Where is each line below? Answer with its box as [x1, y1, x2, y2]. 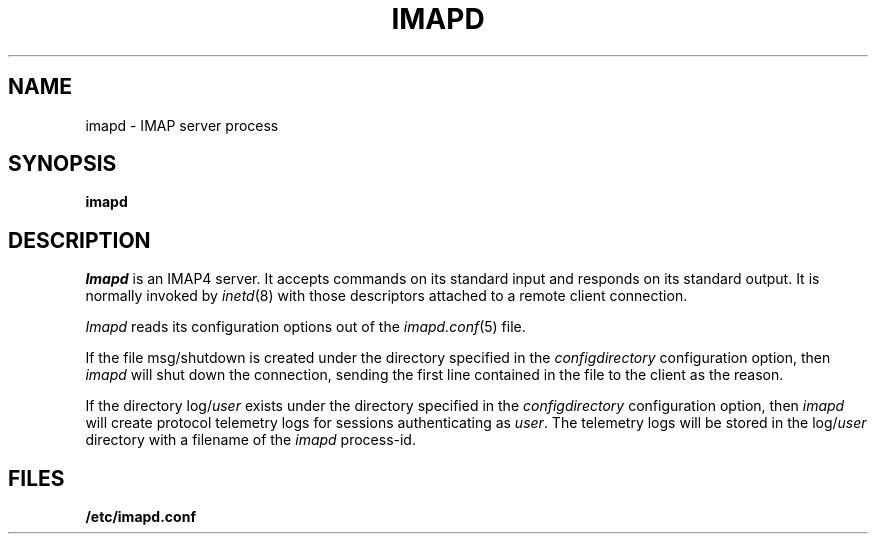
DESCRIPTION [8, 227, 151, 253]
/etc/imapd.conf [85, 508, 196, 526]
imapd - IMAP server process [85, 116, 279, 134]
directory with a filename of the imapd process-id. [85, 431, 416, 449]
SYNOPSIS [8, 151, 117, 177]
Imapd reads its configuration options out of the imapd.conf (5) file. [85, 318, 526, 336]
